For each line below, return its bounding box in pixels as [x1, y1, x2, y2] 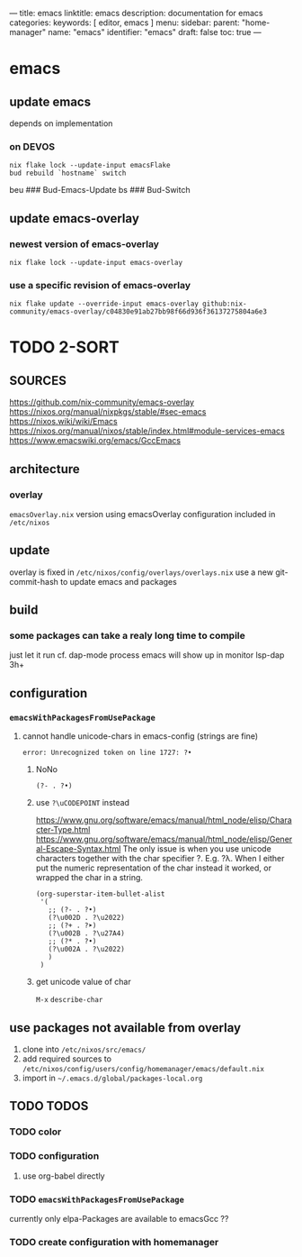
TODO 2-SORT [9, 337, 120, 358]
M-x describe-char [35, 996, 103, 1005]
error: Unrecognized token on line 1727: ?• [22, 748, 192, 758]
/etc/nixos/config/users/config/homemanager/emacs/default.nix [22, 1064, 265, 1073]
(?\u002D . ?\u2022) [48, 914, 126, 923]
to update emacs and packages [59, 576, 177, 587]
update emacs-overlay [9, 211, 139, 226]
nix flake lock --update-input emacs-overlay [9, 258, 182, 267]
